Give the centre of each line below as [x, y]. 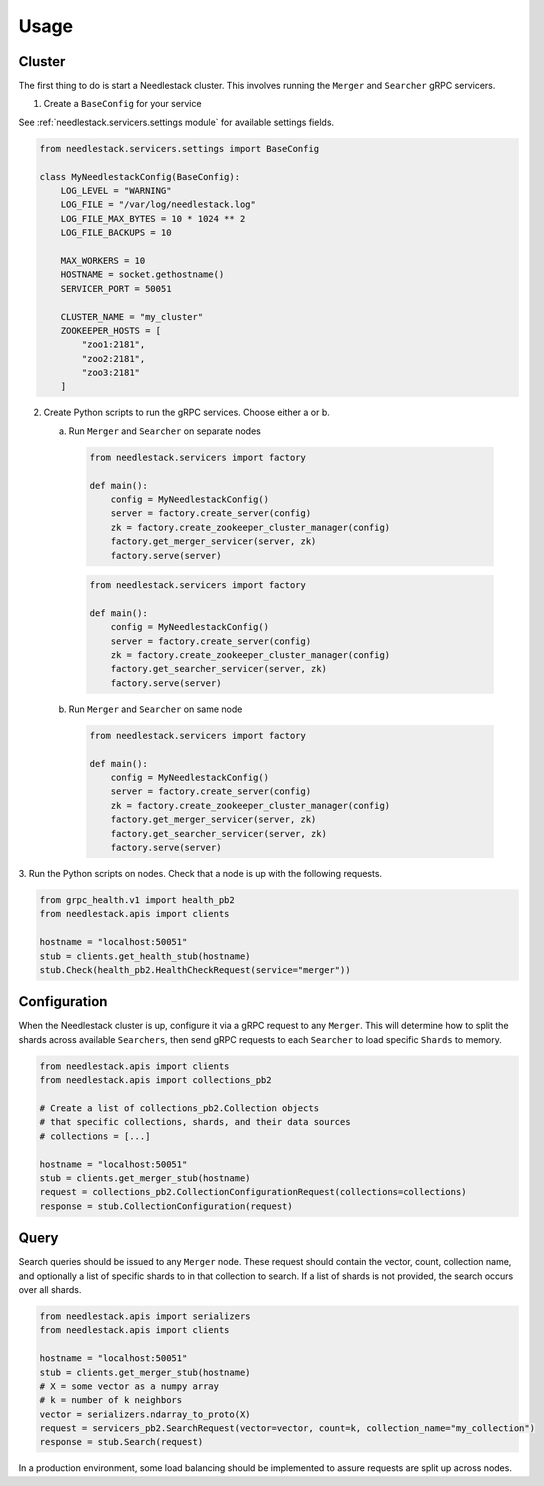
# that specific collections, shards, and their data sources [195, 1122]
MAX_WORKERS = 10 [103, 260]
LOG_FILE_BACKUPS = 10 [116, 233]
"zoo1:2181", [113, 344]
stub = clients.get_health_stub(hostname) [145, 956]
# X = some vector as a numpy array [129, 1386]
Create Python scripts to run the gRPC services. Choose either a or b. [186, 412]
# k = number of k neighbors [111, 1400]
